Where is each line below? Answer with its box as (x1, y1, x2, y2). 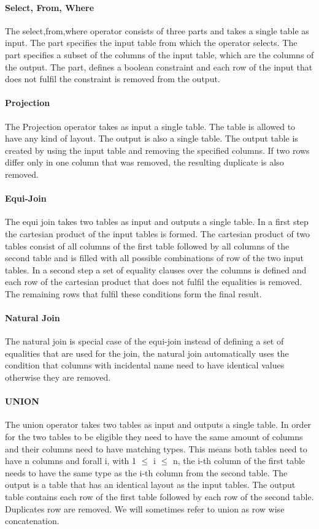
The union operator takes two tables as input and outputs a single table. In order (5, 418, 312, 431)
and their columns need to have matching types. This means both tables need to (5, 442, 307, 455)
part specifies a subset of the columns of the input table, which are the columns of (5, 48, 314, 61)
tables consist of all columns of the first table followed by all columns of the (5, 239, 290, 252)
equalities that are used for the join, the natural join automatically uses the (5, 346, 289, 359)
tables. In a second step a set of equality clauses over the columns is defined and (5, 263, 307, 276)
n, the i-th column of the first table (172, 454, 306, 467)
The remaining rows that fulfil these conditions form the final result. (5, 287, 262, 300)
